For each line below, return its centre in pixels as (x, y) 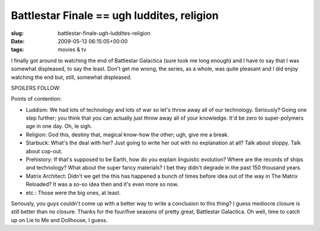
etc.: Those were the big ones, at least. (73, 192)
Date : (18, 41)
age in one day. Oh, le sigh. (59, 126)
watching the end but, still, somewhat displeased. (71, 77)
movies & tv (72, 50)
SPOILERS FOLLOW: (36, 88)
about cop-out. (44, 151)
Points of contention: (36, 99)
